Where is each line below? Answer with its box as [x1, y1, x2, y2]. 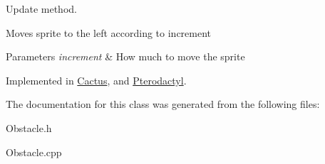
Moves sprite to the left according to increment [6, 25, 212, 40]
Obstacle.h [6, 120, 52, 135]
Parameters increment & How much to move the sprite [6, 49, 245, 64]
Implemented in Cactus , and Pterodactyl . [6, 72, 187, 87]
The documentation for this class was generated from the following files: [6, 97, 320, 111]
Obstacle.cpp [6, 144, 62, 159]
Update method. [6, 1, 77, 16]
